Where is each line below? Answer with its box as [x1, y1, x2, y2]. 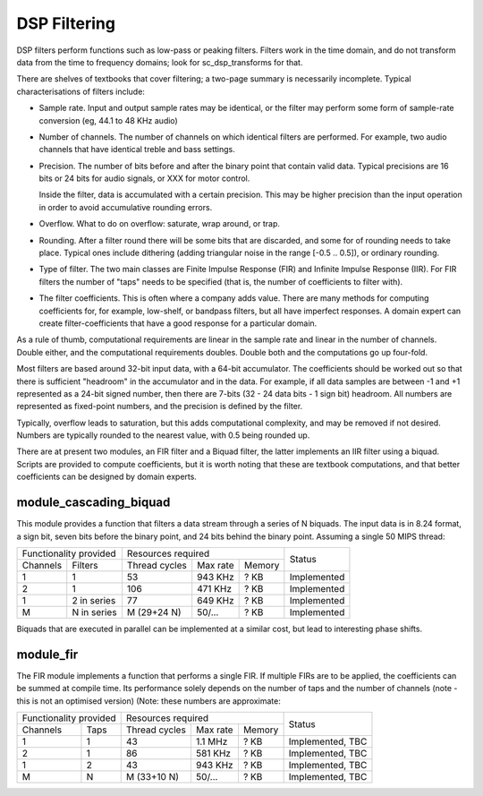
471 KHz [197, 582, 233, 595]
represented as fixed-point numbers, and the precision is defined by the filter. [16, 401, 303, 412]
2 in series [72, 594, 116, 606]
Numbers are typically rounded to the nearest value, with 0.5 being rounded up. [16, 430, 310, 441]
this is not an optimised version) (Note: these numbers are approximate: [16, 695, 281, 706]
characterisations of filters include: [16, 86, 145, 97]
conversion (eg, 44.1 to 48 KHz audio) [38, 115, 178, 125]
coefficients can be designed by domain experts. [16, 471, 197, 483]
